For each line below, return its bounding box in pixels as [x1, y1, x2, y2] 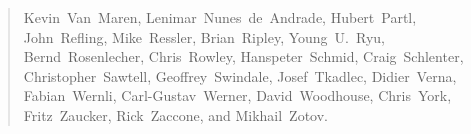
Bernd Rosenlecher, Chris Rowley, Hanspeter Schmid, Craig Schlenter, [23, 46, 464, 67]
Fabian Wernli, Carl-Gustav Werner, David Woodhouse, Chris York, [23, 85, 452, 106]
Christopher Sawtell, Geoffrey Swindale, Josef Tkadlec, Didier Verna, [23, 65, 457, 86]
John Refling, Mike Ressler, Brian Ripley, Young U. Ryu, [23, 26, 385, 47]
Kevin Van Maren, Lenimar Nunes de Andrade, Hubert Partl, [23, 7, 417, 27]
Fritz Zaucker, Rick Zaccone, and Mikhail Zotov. [23, 104, 329, 125]
